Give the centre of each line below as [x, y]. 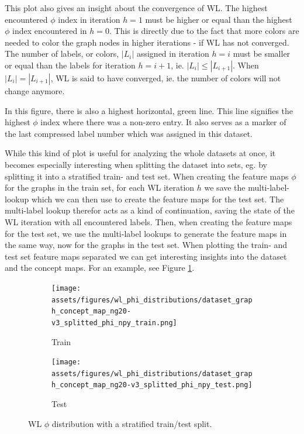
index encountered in [50, 31]
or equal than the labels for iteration [70, 65]
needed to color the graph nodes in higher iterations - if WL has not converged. [147, 42]
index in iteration [89, 19]
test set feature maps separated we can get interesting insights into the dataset [146, 256]
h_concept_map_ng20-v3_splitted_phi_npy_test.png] [152, 385]
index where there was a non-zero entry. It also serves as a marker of [163, 122]
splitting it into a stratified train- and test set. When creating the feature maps [147, 176]
